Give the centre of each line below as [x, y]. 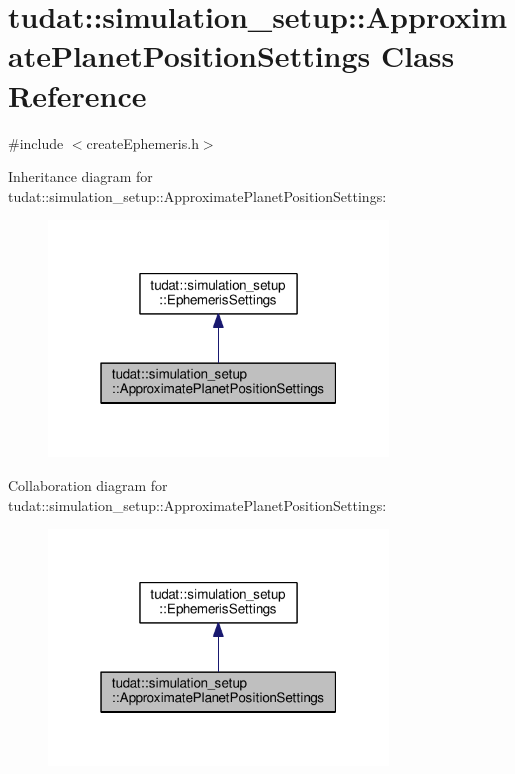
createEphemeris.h [142, 142]
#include [36, 142]
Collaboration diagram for [88, 485]
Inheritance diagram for [80, 176]
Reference [77, 94]
